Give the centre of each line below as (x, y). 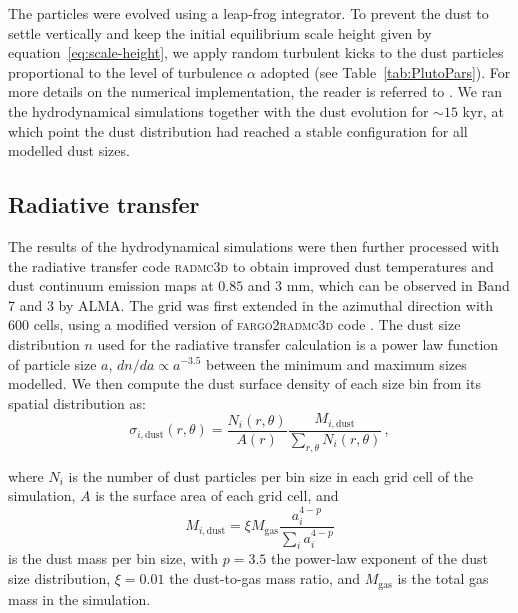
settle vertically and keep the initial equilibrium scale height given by (220, 32)
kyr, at (483, 110)
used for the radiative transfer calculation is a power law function (298, 343)
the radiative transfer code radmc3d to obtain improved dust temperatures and (251, 265)
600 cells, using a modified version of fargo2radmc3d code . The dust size (234, 324)
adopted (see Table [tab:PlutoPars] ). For (385, 71)
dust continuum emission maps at (111, 285)
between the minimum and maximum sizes (336, 363)
